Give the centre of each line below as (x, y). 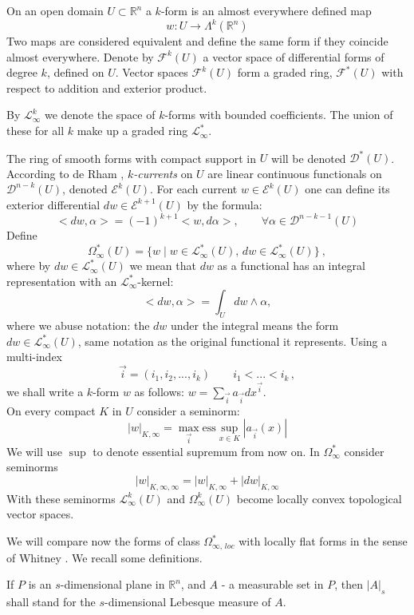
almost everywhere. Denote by (80, 56)
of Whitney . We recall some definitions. (104, 557)
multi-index (35, 357)
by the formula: (225, 204)
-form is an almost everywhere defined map (266, 10)
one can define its (347, 189)
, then (349, 584)
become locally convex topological (319, 498)
